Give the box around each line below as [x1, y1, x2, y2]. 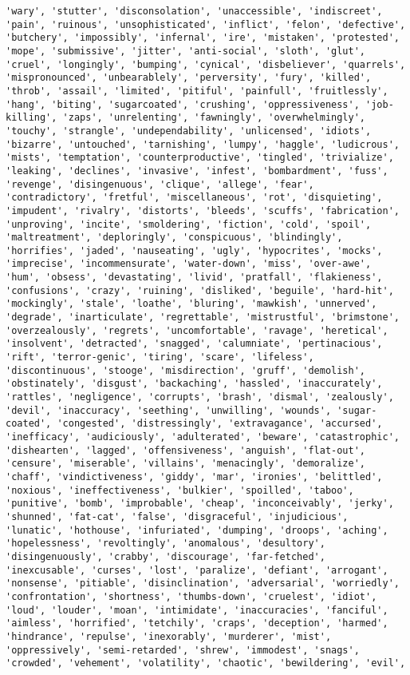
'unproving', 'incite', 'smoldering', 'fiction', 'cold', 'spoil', [6, 218, 372, 230]
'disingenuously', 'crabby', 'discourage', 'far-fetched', [6, 550, 325, 562]
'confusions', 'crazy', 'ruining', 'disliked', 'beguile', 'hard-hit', [6, 284, 394, 296]
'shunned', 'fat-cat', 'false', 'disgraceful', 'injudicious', [6, 510, 349, 522]
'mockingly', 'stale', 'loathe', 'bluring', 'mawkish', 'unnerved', [6, 298, 377, 310]
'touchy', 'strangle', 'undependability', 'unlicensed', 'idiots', [6, 125, 372, 137]
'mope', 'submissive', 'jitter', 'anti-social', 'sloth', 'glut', [6, 45, 366, 57]
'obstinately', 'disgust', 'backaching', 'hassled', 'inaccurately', [6, 378, 383, 390]
